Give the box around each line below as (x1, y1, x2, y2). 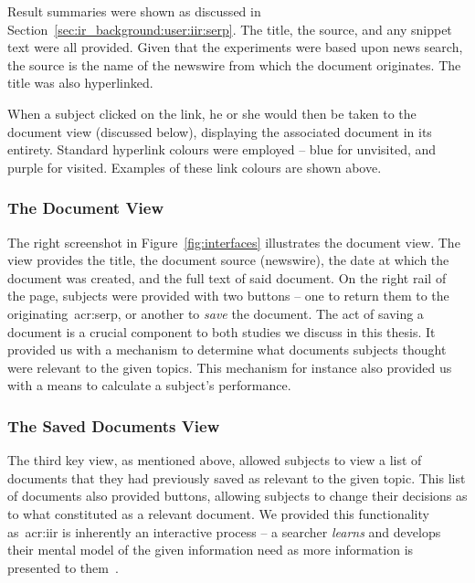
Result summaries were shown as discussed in (7, 2, 261, 20)
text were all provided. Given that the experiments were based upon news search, (7, 37, 463, 57)
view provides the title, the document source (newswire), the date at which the (7, 250, 449, 270)
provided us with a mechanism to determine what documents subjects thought (7, 340, 447, 359)
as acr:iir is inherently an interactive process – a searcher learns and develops (7, 522, 441, 541)
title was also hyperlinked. (7, 73, 153, 92)
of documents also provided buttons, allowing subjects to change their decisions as (7, 486, 468, 505)
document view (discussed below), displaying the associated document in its (7, 122, 432, 141)
